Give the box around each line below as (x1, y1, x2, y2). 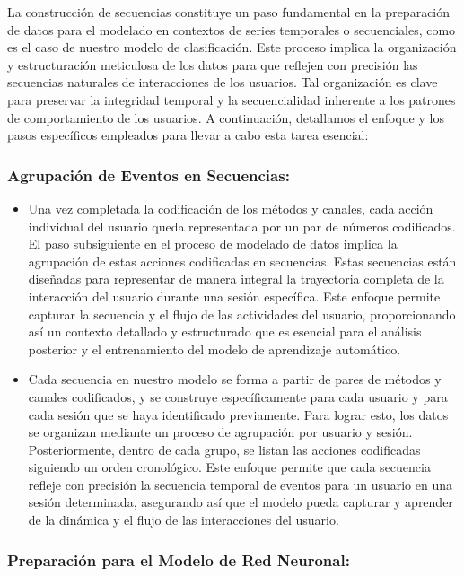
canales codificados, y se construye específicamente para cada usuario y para (28, 387, 448, 406)
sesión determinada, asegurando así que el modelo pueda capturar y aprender (28, 493, 453, 511)
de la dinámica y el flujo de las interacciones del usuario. (28, 511, 339, 529)
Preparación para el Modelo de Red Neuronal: (7, 548, 350, 571)
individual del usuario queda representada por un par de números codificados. (28, 216, 456, 235)
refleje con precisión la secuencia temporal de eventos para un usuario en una (28, 475, 453, 493)
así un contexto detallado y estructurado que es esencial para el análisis (28, 322, 422, 341)
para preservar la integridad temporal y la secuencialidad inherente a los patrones (7, 90, 456, 109)
